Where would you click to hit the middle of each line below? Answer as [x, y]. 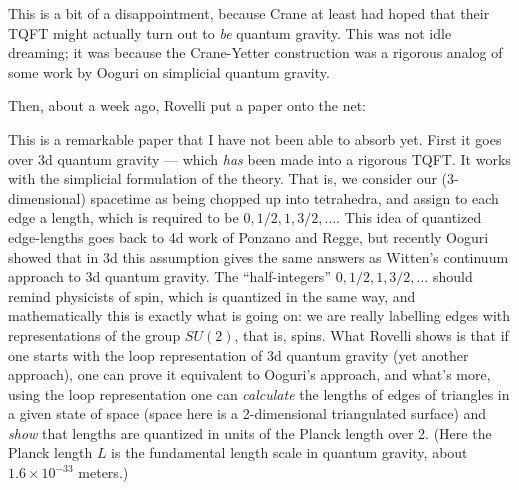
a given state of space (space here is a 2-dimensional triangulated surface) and [247, 413]
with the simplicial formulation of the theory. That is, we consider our [222, 178]
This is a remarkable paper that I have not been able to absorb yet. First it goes [255, 138]
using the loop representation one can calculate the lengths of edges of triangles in [259, 393]
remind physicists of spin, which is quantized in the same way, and [212, 295]
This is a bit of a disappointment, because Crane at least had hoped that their [249, 13]
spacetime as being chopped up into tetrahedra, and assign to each [294, 197]
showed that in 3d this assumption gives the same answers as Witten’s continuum [258, 256]
